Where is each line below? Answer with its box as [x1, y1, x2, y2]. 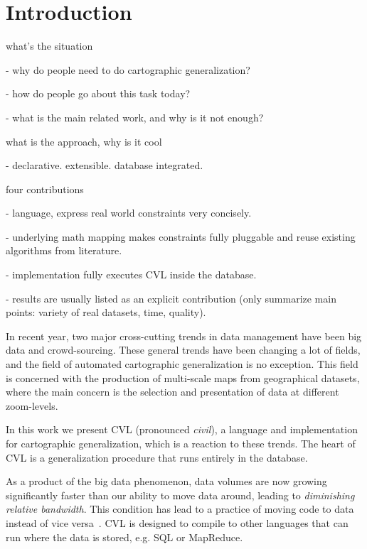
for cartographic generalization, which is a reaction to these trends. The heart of [6, 436, 356, 450]
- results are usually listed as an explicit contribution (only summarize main [6, 290, 336, 305]
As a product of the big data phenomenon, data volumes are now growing [6, 474, 327, 489]
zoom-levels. [6, 398, 58, 413]
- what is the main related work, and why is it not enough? [6, 109, 264, 124]
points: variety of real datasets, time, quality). [6, 305, 206, 320]
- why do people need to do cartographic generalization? [6, 62, 250, 77]
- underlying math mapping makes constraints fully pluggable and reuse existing [6, 229, 356, 244]
